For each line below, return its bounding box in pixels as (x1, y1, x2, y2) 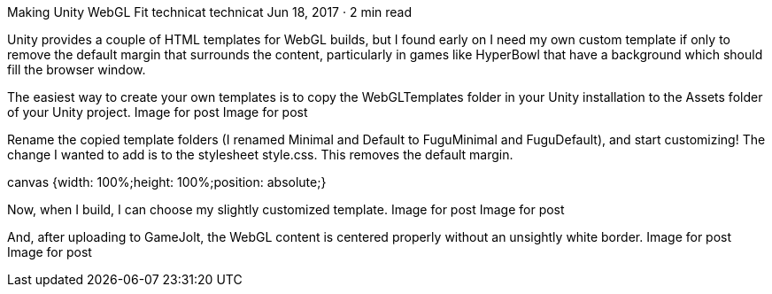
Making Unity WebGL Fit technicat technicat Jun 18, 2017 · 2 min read (7, 4, 413, 19)
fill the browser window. (7, 62, 146, 77)
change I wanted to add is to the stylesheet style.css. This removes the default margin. (7, 147, 513, 162)
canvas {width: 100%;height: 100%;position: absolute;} (7, 174, 327, 190)
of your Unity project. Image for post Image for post (7, 104, 308, 120)
